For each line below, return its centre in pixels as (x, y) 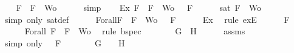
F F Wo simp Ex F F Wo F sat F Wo (138, 7)
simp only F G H (65, 42)
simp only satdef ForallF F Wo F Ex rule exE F (147, 19)
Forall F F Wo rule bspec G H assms (135, 31)
